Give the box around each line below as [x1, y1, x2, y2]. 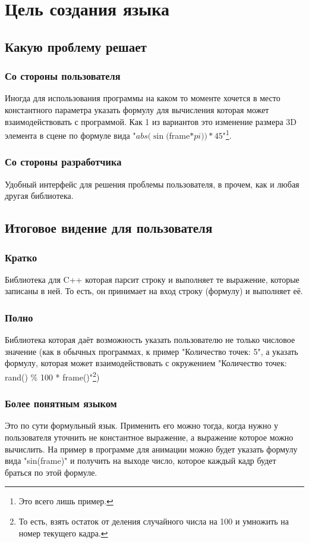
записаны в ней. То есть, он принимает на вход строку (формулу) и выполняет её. [5, 285, 303, 297]
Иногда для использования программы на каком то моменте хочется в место [5, 92, 280, 104]
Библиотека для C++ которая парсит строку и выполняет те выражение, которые [5, 273, 299, 285]
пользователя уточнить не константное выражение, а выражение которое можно [5, 431, 294, 444]
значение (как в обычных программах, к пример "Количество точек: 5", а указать [5, 345, 298, 357]
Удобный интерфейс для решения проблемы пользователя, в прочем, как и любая [5, 177, 299, 190]
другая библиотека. [5, 189, 74, 202]
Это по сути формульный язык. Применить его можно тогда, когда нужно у [5, 419, 279, 432]
